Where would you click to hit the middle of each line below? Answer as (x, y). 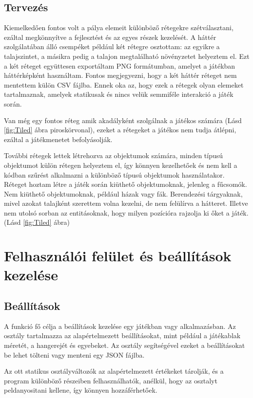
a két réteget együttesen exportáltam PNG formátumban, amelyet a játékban (120, 65)
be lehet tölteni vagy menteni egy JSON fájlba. (74, 354)
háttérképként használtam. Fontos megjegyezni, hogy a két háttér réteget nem (120, 75)
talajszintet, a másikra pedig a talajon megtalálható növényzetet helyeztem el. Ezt (127, 56)
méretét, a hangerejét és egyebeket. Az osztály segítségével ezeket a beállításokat (125, 345)
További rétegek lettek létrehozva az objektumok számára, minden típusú (114, 155)
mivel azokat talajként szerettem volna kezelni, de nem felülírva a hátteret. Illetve (126, 203)
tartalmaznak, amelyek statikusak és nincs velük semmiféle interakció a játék (119, 94)
